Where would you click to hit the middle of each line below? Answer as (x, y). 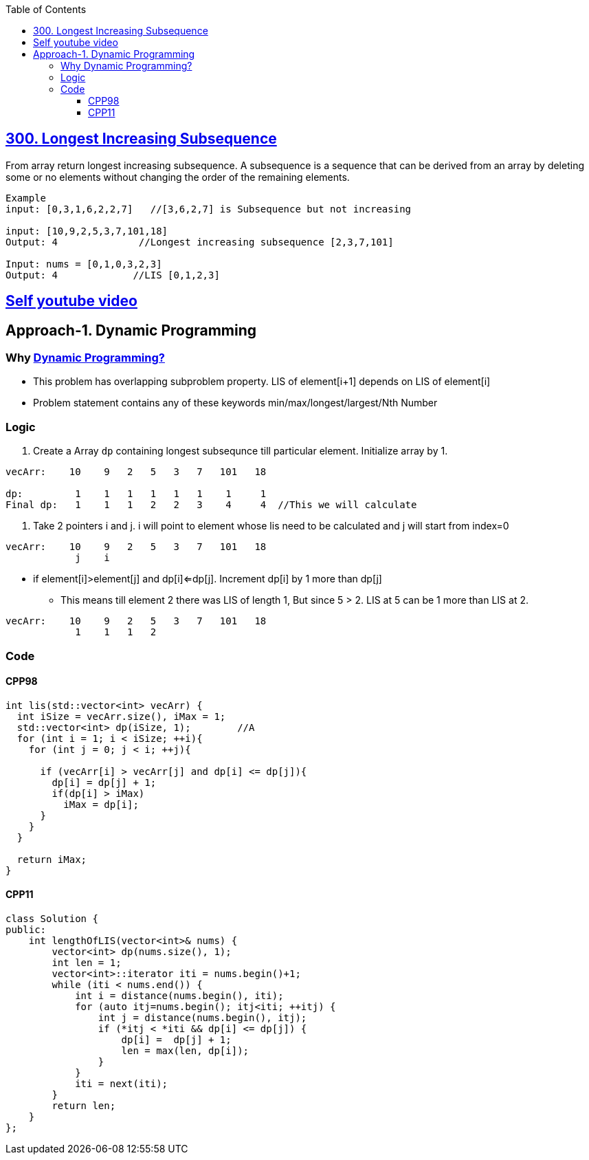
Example (26, 198)
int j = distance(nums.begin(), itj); (202, 1018)
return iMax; (52, 859)
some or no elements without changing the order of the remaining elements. (178, 177)
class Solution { (52, 919)
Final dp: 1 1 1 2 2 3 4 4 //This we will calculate (211, 505)
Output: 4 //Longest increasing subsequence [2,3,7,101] (200, 242)
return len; (84, 1106)
